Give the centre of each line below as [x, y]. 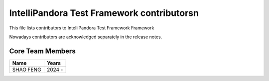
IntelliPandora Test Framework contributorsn [104, 13]
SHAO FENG [27, 70]
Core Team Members [42, 51]
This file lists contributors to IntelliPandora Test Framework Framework [82, 28]
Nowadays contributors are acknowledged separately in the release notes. [86, 37]
